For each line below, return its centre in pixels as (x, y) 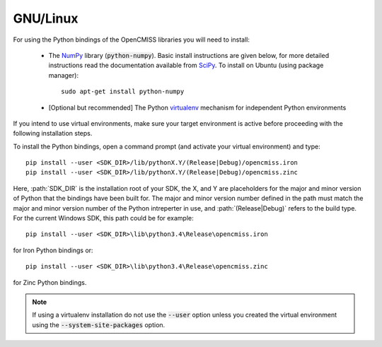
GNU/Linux (46, 18)
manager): (64, 75)
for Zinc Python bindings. (50, 282)
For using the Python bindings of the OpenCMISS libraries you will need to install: (132, 40)
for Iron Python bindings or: (53, 250)
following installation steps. (53, 134)
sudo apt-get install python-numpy (123, 92)
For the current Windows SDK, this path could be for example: (103, 218)
